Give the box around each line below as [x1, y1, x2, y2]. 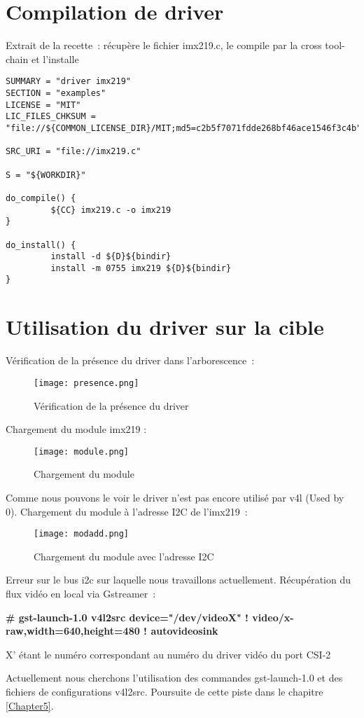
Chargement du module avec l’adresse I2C [34, 548, 214, 563]
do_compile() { [6, 193, 76, 203]
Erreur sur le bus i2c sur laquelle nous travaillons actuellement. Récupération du [6, 572, 351, 587]
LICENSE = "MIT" [6, 99, 81, 110]
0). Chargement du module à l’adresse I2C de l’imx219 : [6, 504, 248, 518]
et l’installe [31, 51, 79, 66]
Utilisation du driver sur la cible [6, 312, 324, 341]
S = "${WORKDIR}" [6, 170, 86, 180]
